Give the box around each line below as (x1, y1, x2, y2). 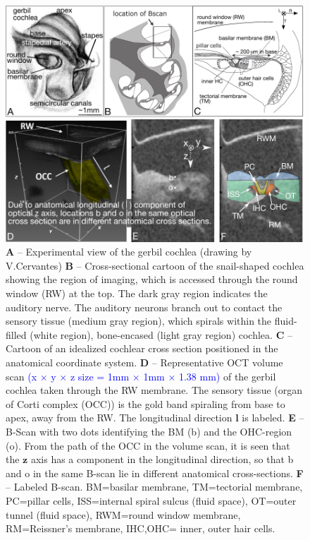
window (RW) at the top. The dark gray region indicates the (6, 286, 268, 301)
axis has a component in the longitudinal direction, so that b (30, 452, 294, 467)
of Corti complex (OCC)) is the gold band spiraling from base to (6, 396, 285, 411)
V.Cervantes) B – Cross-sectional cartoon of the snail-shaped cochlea (6, 258, 304, 272)
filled (6, 327, 27, 342)
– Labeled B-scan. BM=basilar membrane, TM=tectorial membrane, (6, 479, 303, 494)
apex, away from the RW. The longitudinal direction (6, 410, 232, 425)
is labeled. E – (242, 410, 304, 425)
